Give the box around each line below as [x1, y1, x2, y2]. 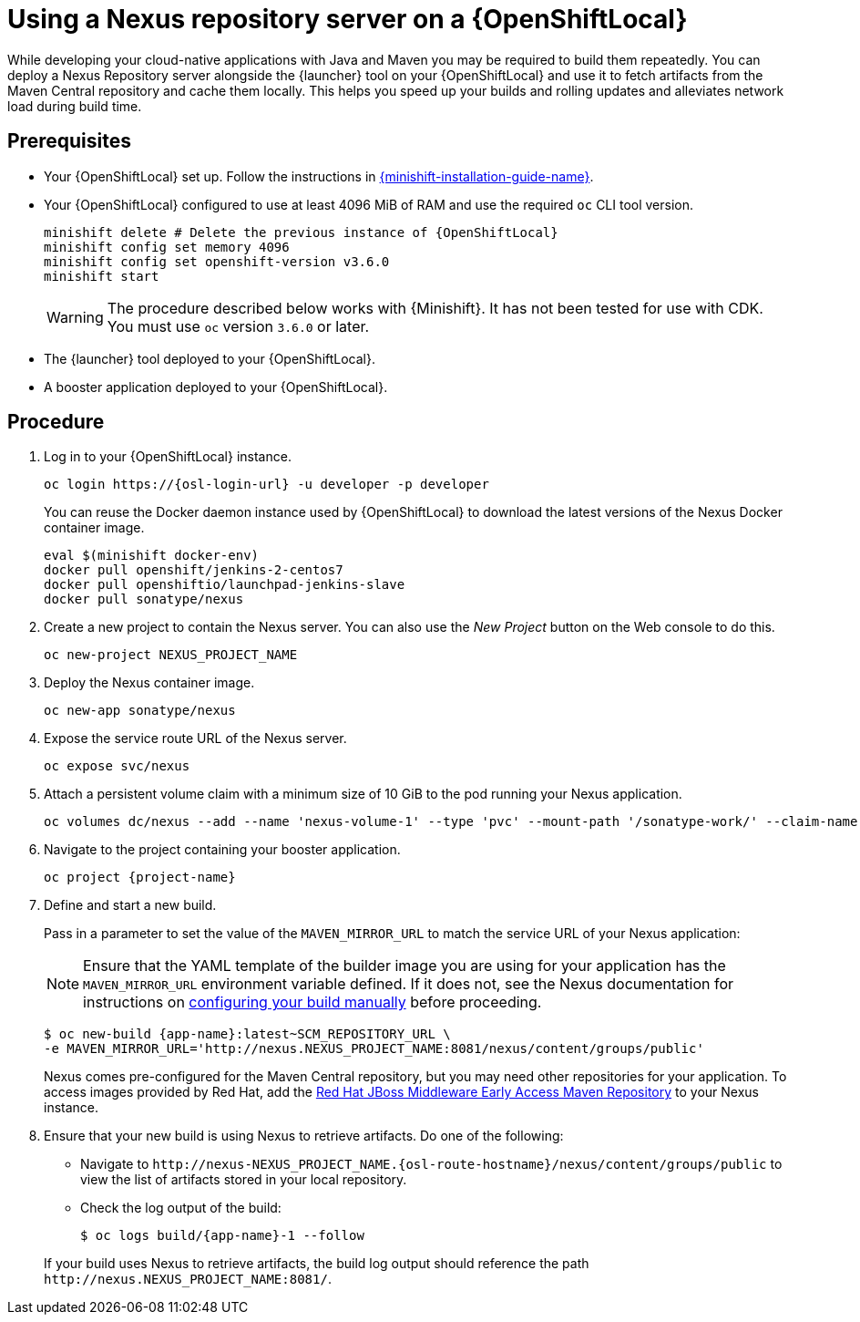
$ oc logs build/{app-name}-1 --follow [80, 1228, 364, 1244]
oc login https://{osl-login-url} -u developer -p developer [44, 477, 489, 492]
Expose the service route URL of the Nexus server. [44, 730, 347, 747]
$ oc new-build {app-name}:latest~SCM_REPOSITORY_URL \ [44, 1027, 451, 1042]
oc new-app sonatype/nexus [44, 703, 236, 718]
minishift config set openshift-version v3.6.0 [44, 253, 390, 269]
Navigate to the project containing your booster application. [44, 842, 401, 858]
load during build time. [7, 98, 142, 114]
